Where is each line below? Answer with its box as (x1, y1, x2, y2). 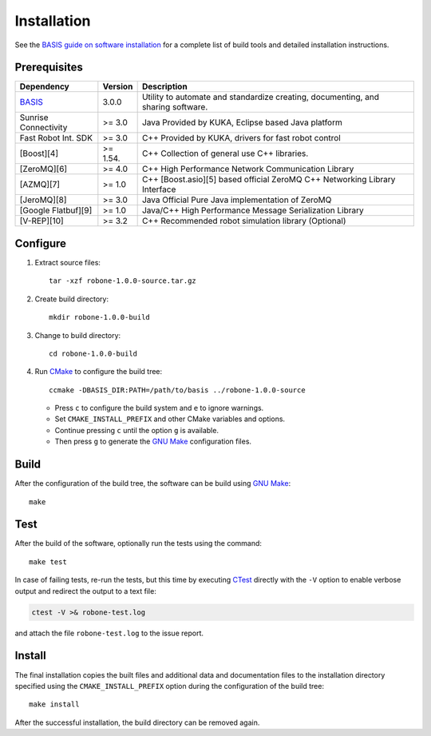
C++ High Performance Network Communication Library (141, 164, 354, 175)
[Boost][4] (19, 148, 59, 159)
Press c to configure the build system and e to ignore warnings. (54, 404, 264, 413)
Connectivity (19, 122, 68, 133)
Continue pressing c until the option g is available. (54, 425, 219, 435)
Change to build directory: (34, 330, 121, 340)
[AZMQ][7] (19, 179, 60, 190)
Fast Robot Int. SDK (19, 133, 93, 144)
